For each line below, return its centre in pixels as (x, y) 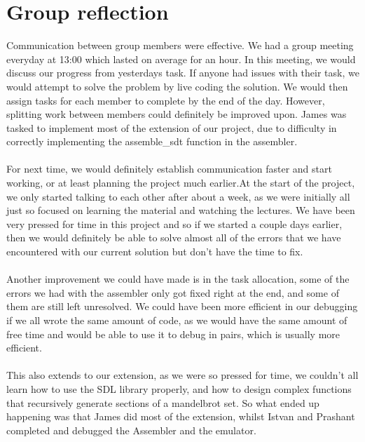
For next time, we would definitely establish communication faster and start (169, 169)
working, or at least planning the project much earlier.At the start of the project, (181, 183)
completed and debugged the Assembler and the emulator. (131, 430)
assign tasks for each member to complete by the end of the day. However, (166, 100)
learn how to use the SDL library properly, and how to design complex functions (179, 388)
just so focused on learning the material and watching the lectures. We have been (181, 210)
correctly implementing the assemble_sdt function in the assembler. (152, 141)
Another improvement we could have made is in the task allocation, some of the (178, 279)
